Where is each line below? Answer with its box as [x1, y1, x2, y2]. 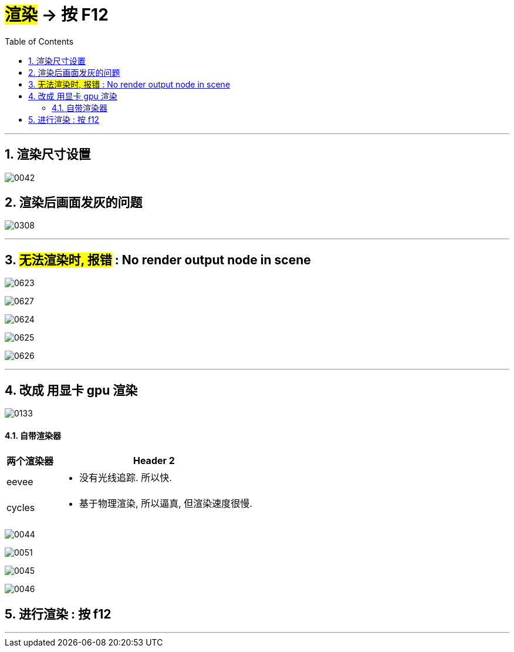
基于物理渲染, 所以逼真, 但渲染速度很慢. [79, 498, 252, 510]
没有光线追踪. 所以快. [79, 472, 172, 484]
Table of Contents [5, 36, 74, 46]
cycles [6, 502, 35, 514]
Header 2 [133, 455, 175, 467]
